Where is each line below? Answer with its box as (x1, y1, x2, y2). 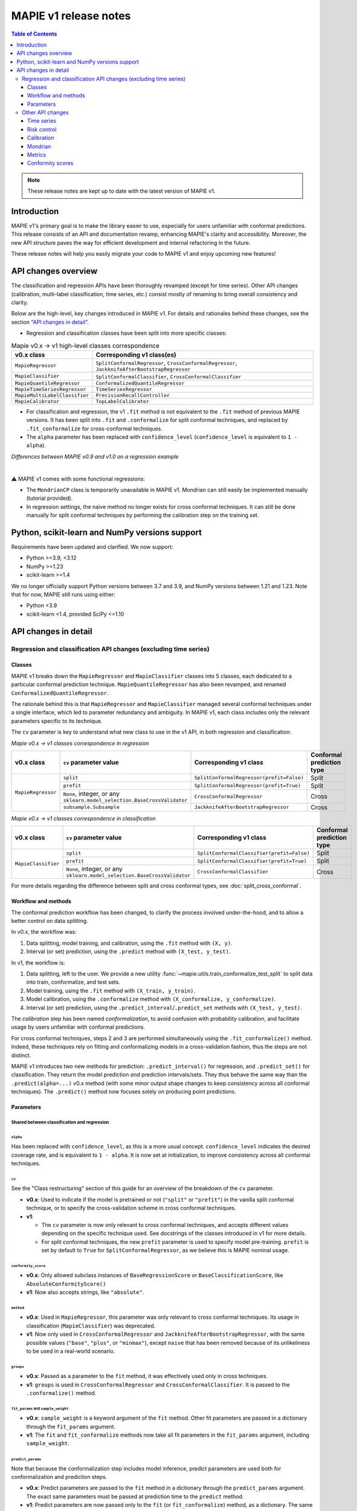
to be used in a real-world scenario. (26, 1347, 115, 1354)
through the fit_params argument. (26, 1423, 116, 1430)
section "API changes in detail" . (11, 318, 89, 326)
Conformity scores (27, 160, 74, 167)
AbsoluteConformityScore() (26, 1280, 106, 1287)
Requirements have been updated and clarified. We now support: (11, 543, 173, 551)
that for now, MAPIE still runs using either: (11, 591, 115, 598)
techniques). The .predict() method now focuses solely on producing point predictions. (11, 1088, 237, 1095)
